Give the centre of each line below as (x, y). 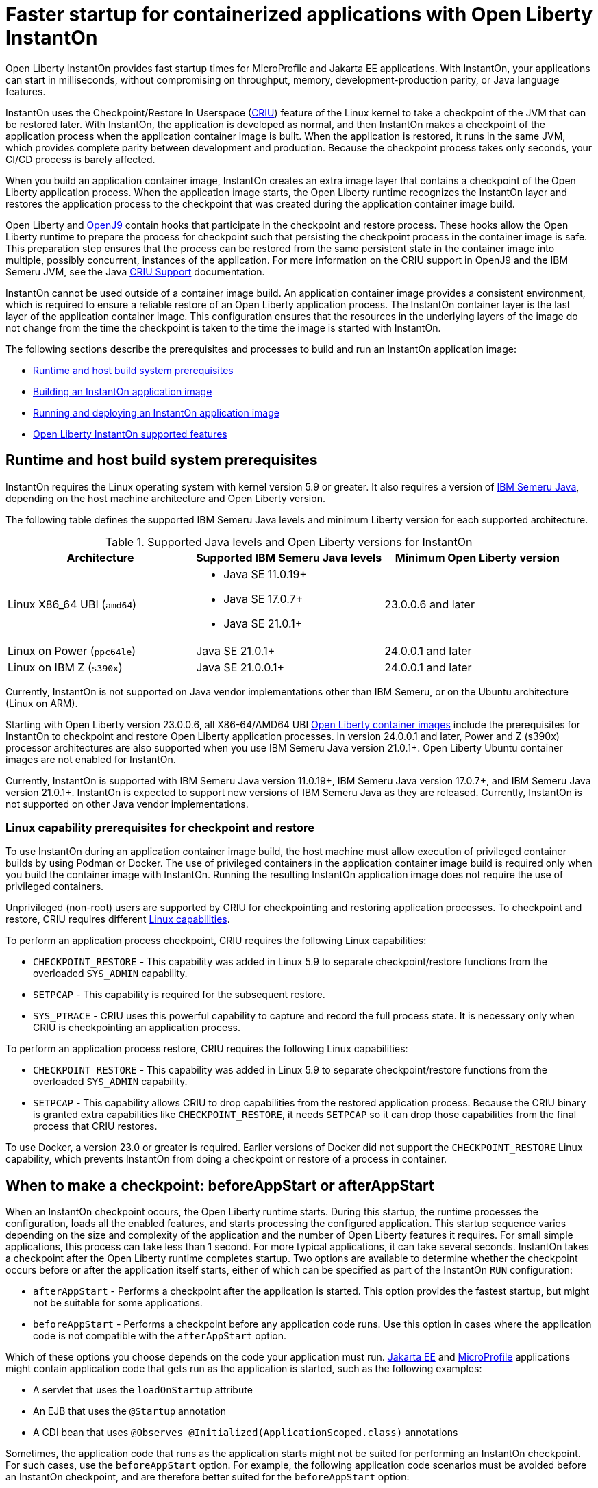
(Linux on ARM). (42, 703)
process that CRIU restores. (95, 1126)
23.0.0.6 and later (429, 604)
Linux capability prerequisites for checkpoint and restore (160, 827)
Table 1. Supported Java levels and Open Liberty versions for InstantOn (289, 542)
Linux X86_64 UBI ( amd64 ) (72, 604)
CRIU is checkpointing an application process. (137, 1028)
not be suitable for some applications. (118, 1303)
